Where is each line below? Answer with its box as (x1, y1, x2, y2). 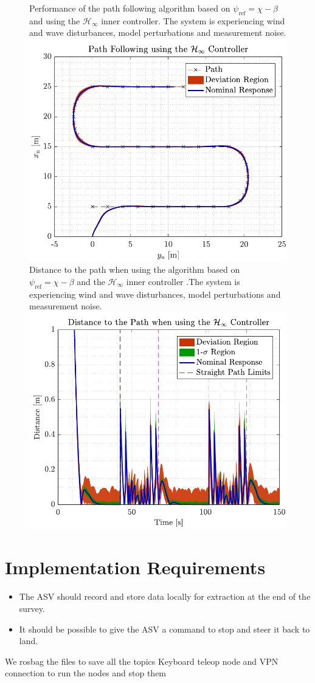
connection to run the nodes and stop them (5, 667, 167, 679)
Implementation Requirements (5, 555, 266, 580)
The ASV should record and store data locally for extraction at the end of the (19, 590, 311, 603)
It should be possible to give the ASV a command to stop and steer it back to (19, 622, 310, 635)
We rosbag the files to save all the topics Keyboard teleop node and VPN (5, 654, 279, 667)
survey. (19, 602, 45, 614)
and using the (29, 14, 80, 27)
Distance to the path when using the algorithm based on (29, 263, 240, 276)
